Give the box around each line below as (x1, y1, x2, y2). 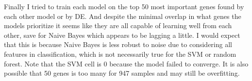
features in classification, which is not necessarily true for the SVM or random (4, 49, 236, 59)
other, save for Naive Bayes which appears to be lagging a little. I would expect (4, 30, 240, 40)
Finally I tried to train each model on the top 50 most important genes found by (4, 1, 244, 11)
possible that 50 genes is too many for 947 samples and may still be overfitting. (4, 68, 240, 78)
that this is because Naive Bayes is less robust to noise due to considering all (4, 39, 232, 49)
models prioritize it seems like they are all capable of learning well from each (4, 20, 232, 31)
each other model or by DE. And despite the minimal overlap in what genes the (4, 11, 241, 21)
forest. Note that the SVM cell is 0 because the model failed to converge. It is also (4, 58, 249, 68)
